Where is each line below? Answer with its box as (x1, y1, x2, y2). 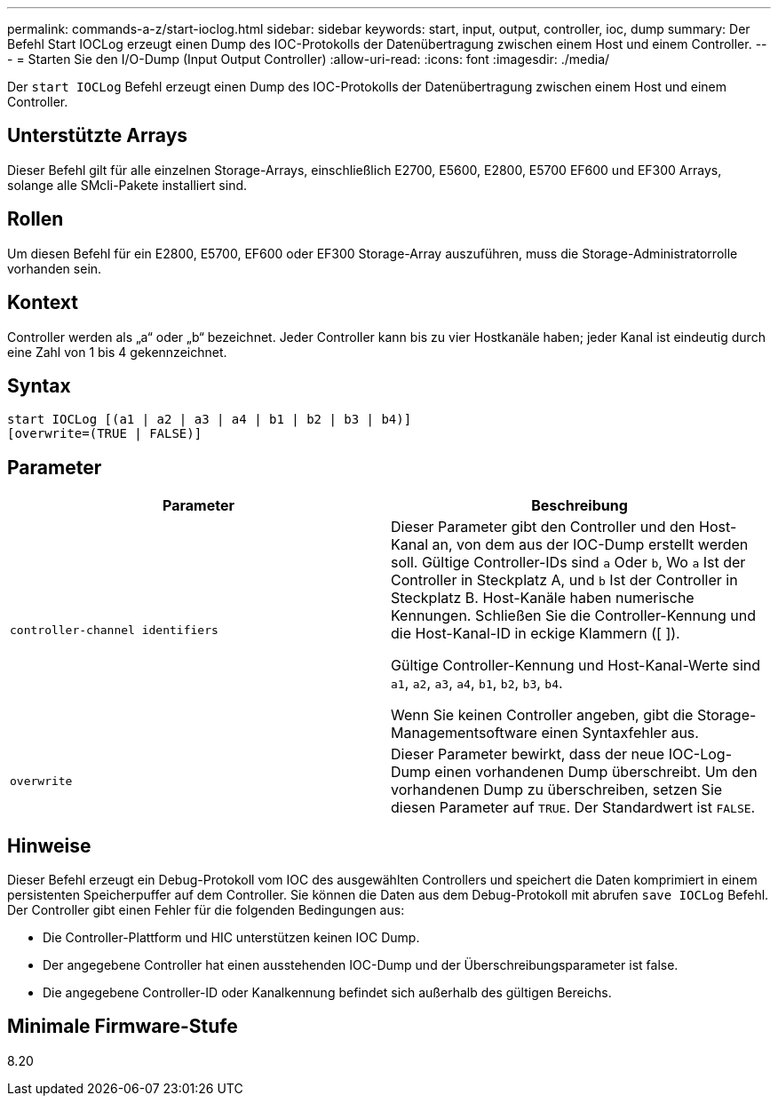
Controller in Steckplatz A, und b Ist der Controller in (391, 571, 738, 590)
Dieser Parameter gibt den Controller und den (391, 518, 695, 536)
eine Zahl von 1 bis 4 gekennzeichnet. (7, 344, 227, 360)
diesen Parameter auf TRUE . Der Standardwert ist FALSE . (391, 798, 756, 817)
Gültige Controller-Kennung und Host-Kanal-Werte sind (391, 656, 761, 675)
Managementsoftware (391, 724, 537, 742)
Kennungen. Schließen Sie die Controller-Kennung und (391, 607, 756, 625)
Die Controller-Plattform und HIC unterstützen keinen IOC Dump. (43, 930, 420, 946)
